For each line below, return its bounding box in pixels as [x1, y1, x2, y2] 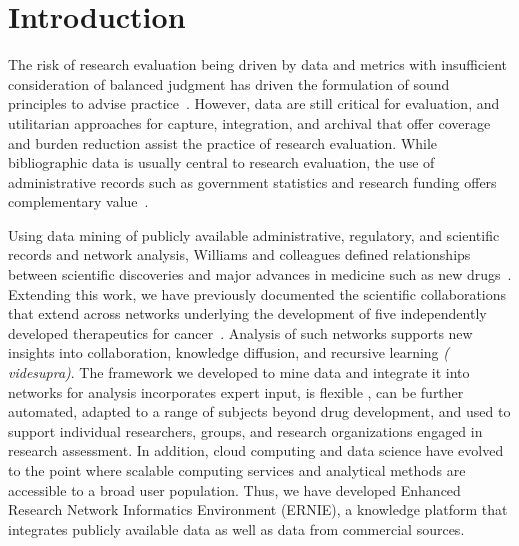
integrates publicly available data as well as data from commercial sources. [8, 518, 465, 539]
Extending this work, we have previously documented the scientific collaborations [8, 283, 507, 304]
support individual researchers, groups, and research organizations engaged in [8, 420, 483, 441]
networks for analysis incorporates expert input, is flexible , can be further [8, 381, 464, 402]
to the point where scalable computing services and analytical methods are [8, 460, 466, 480]
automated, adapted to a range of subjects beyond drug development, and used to [8, 401, 511, 422]
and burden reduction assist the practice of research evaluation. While [8, 132, 438, 153]
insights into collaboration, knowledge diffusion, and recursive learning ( [8, 342, 450, 363]
